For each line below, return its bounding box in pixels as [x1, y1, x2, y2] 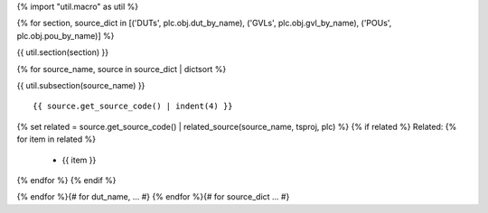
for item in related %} [16, 134, 97, 144]
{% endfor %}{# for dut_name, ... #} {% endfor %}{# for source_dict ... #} [16, 191, 290, 202]
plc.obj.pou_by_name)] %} [16, 30, 115, 41]
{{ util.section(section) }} [16, 47, 109, 58]
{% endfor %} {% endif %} [16, 174, 117, 185]
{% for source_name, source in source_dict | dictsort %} [16, 63, 227, 74]
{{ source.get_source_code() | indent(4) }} [33, 101, 234, 112]
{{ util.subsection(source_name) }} [16, 79, 145, 90]
